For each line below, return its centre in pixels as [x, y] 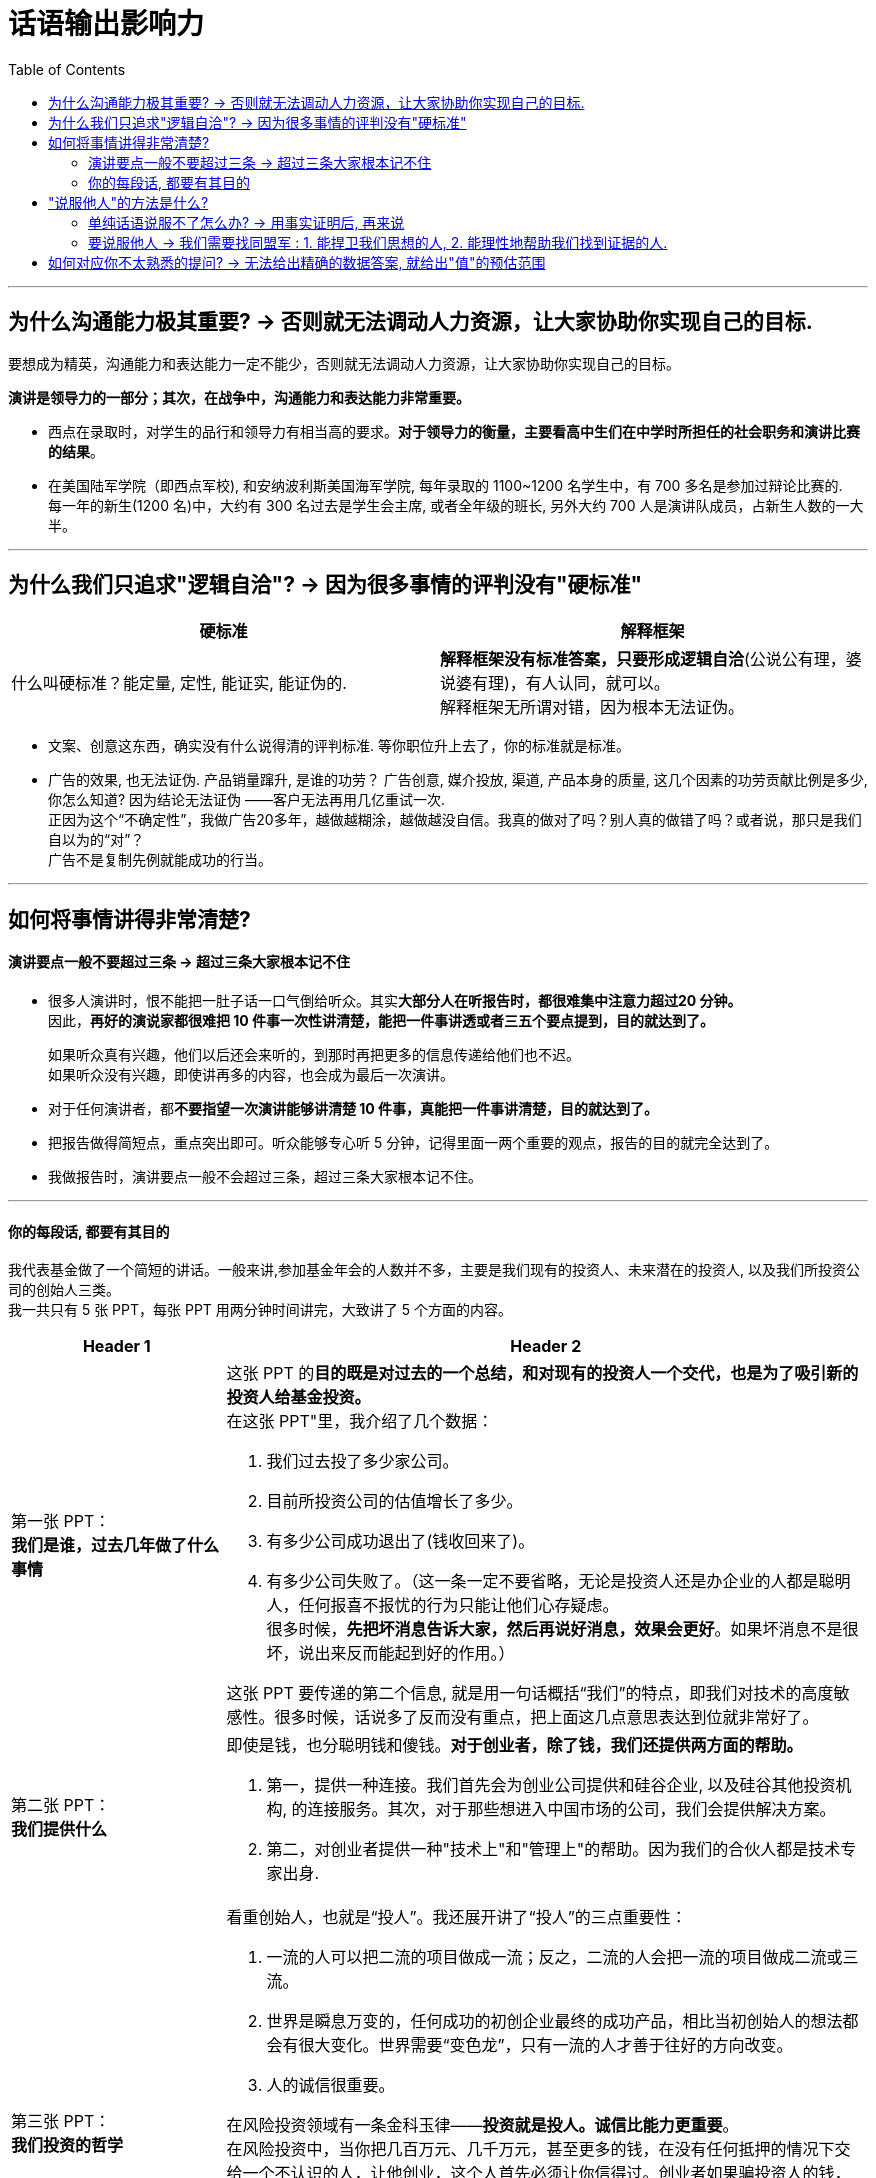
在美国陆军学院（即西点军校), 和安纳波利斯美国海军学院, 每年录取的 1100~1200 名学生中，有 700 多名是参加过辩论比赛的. [445, 485]
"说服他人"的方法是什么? [128, 202]
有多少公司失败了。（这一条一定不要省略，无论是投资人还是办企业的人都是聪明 [558, 1581]
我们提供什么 [59, 1829]
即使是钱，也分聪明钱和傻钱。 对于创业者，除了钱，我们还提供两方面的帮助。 [514, 1745]
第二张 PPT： [61, 1805]
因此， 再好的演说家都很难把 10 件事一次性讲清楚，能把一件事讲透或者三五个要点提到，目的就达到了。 [381, 1021]
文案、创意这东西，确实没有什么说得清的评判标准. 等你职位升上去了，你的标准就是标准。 [339, 746]
